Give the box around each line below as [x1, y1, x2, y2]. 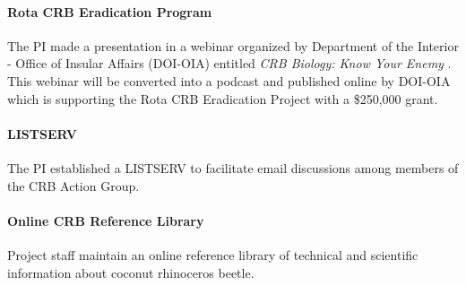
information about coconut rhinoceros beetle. [7, 263, 255, 281]
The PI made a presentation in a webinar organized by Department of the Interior [7, 36, 459, 55]
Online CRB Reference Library [7, 211, 204, 229]
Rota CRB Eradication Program [7, 2, 212, 21]
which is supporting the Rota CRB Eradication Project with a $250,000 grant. [7, 89, 438, 108]
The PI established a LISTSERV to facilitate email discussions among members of [7, 158, 459, 177]
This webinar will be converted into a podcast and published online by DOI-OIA [7, 71, 451, 90]
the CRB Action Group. [7, 176, 140, 194]
